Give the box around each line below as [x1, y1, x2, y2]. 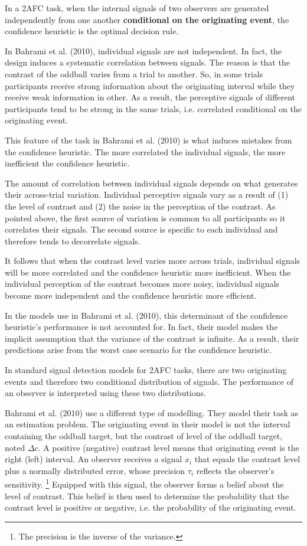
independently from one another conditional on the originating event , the [5, 13, 289, 25]
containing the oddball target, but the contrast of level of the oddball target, [5, 430, 283, 442]
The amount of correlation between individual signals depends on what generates [5, 176, 298, 189]
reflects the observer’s [196, 464, 275, 476]
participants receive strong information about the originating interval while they [5, 79, 295, 91]
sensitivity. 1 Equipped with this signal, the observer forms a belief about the [5, 476, 284, 491]
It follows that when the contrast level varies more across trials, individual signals [5, 254, 301, 267]
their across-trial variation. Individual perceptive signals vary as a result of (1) [5, 188, 289, 201]
